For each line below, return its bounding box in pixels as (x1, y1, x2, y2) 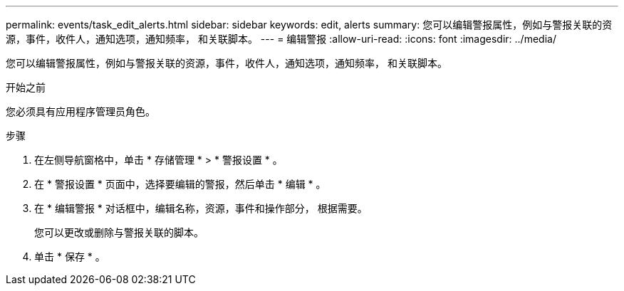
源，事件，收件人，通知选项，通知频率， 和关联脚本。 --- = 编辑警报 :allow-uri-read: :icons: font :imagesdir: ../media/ (6, 33, 556, 45)
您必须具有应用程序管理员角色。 (6, 105, 155, 117)
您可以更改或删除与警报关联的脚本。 (34, 226, 204, 238)
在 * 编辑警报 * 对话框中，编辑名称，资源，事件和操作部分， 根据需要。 (34, 202, 368, 214)
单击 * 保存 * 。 (34, 250, 105, 263)
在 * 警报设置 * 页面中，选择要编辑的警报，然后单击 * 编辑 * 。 (34, 178, 326, 190)
